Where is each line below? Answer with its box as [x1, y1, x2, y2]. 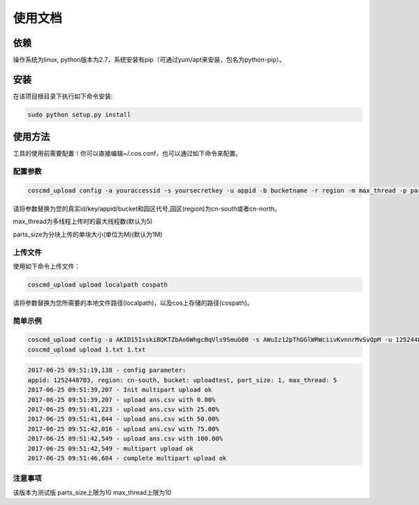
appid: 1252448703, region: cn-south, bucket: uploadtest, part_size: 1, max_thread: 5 [27, 376, 337, 384]
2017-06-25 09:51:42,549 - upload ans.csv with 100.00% [27, 435, 223, 443]
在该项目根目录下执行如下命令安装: [13, 91, 113, 100]
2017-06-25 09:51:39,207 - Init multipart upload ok [27, 386, 212, 394]
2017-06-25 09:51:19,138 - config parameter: [27, 366, 186, 375]
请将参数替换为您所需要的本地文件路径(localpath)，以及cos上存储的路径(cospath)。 [13, 299, 254, 307]
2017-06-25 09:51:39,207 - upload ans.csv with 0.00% [27, 395, 216, 404]
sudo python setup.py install [27, 110, 131, 119]
